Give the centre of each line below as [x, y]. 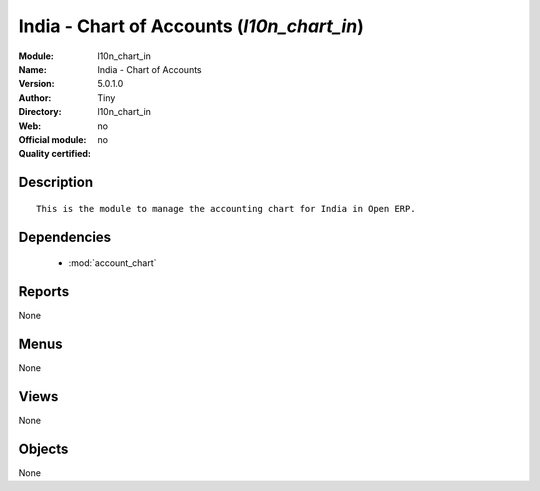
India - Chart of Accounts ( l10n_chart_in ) [191, 26]
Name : [32, 69]
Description [56, 182]
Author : [35, 97]
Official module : [52, 139]
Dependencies [65, 236]
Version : [36, 84]
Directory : [40, 112]
